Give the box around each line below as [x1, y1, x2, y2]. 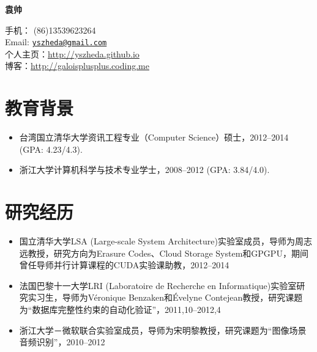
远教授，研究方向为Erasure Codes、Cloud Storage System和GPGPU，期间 [19, 246, 308, 259]
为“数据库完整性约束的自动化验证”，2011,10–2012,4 [19, 303, 221, 316]
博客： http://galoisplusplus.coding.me [5, 59, 149, 72]
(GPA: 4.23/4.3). [19, 142, 83, 155]
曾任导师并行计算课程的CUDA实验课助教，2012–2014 [19, 258, 229, 271]
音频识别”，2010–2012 [19, 335, 105, 348]
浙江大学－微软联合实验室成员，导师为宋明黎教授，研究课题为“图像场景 [19, 323, 307, 336]
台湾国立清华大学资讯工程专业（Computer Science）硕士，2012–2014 [19, 131, 289, 144]
